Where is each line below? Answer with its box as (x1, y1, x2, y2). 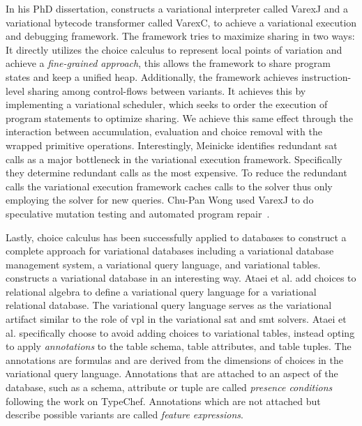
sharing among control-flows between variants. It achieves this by (27, 83, 306, 98)
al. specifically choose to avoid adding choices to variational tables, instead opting (6, 325, 355, 340)
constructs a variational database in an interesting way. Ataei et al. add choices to (6, 271, 356, 285)
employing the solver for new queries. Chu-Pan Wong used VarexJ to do (6, 192, 314, 207)
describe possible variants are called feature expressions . (6, 407, 243, 422)
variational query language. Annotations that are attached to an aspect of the (6, 366, 338, 381)
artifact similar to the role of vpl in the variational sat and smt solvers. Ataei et (6, 312, 347, 326)
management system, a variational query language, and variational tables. (6, 257, 321, 271)
